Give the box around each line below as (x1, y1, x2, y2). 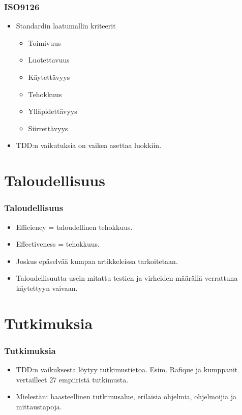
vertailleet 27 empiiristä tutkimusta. (16, 374, 129, 384)
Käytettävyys (28, 72, 70, 82)
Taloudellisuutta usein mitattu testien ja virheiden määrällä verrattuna (16, 273, 238, 283)
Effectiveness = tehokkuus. (16, 239, 100, 249)
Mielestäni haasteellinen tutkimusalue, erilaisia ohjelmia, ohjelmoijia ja (16, 391, 237, 402)
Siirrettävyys (28, 123, 68, 133)
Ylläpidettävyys (28, 106, 77, 116)
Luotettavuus (28, 54, 70, 65)
